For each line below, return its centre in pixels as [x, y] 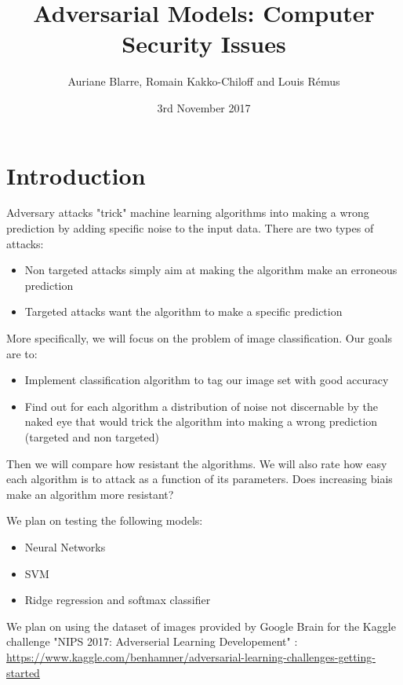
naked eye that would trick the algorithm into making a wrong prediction [201, 421]
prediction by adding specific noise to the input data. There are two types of [190, 228]
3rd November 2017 [204, 107]
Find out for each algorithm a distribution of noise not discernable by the [201, 406]
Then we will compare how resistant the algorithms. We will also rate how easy [197, 463]
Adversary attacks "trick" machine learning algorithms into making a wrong [188, 212]
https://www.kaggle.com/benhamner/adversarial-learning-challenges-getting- [191, 656]
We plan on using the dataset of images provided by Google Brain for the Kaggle [201, 626]
